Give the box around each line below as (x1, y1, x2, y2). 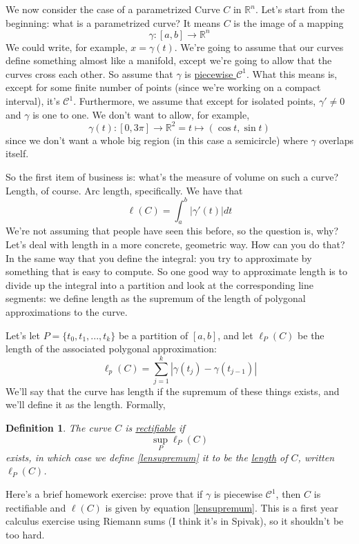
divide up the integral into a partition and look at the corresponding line (6, 277, 313, 292)
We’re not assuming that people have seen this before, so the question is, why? (6, 223, 339, 238)
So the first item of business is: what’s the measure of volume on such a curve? (6, 169, 339, 183)
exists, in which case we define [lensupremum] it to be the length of (6, 450, 288, 464)
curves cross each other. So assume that (6, 66, 173, 81)
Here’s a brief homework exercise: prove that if (6, 487, 203, 501)
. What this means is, (246, 66, 338, 81)
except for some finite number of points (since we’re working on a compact (6, 80, 321, 94)
